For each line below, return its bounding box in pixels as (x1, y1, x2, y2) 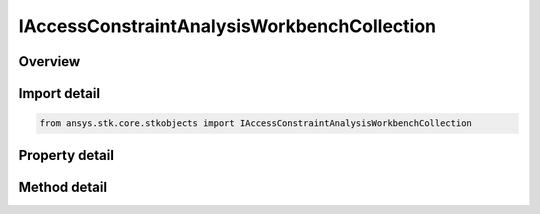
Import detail (18, 85, 100, 102)
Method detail (18, 178, 108, 195)
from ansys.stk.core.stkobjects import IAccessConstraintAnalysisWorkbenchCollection (39, 118, 472, 129)
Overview (18, 53, 81, 70)
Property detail (18, 146, 115, 164)
